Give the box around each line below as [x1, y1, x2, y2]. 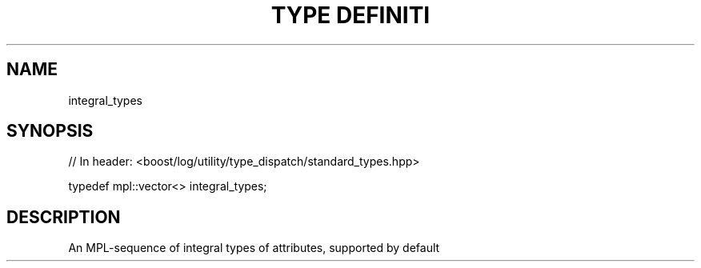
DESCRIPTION [6, 206, 121, 227]
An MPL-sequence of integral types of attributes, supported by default [68, 241, 440, 255]
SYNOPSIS [6, 121, 94, 142]
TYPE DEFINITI [270, 2, 431, 29]
